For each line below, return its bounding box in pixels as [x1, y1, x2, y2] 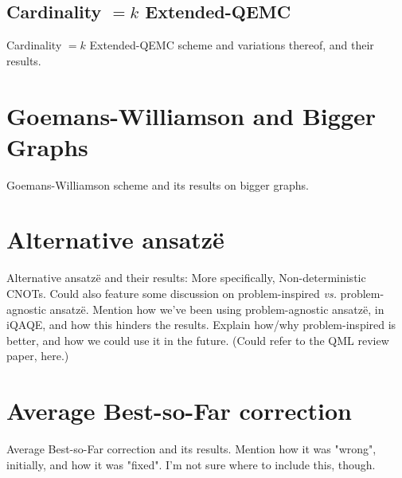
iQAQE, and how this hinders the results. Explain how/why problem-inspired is [6, 316, 396, 333]
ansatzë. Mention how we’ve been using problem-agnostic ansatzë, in [49, 300, 384, 317]
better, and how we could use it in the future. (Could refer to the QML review [6, 331, 389, 348]
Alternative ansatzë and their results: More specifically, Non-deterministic [6, 269, 366, 286]
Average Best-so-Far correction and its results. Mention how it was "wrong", [6, 441, 377, 457]
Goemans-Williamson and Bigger [6, 99, 377, 131]
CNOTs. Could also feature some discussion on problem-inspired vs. [6, 285, 337, 302]
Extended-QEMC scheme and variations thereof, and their [89, 37, 374, 53]
